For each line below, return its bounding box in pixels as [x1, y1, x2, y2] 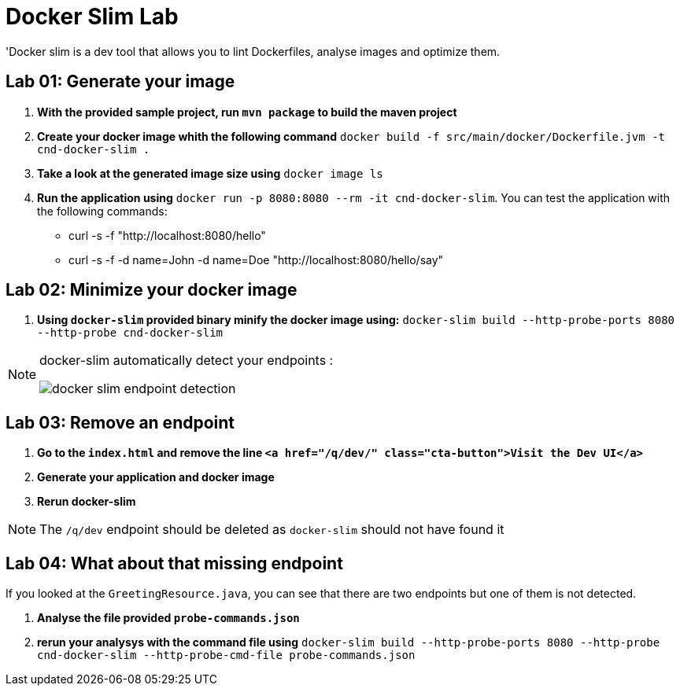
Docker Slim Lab [6, 3, 179, 30]
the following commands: [37, 204, 168, 218]
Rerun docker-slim [37, 495, 136, 509]
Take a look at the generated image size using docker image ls [37, 166, 383, 180]
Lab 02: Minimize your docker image [6, 280, 297, 300]
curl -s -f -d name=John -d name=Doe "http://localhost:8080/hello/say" [68, 252, 444, 267]
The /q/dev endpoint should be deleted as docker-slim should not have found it [39, 521, 504, 538]
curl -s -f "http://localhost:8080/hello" [68, 228, 266, 242]
